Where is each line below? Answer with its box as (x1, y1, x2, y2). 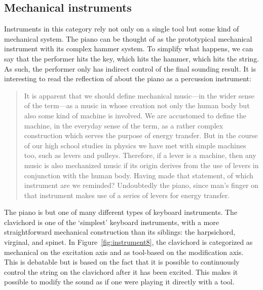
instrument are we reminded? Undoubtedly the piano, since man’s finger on (24, 180, 258, 190)
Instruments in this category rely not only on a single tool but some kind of (4, 23, 239, 34)
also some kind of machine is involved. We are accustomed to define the (24, 110, 246, 120)
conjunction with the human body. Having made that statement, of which (24, 170, 253, 180)
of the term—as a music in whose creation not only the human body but (24, 100, 250, 111)
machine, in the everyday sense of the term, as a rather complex (24, 120, 223, 131)
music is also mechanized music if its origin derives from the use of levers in (24, 159, 259, 170)
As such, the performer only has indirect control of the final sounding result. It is (4, 63, 256, 74)
